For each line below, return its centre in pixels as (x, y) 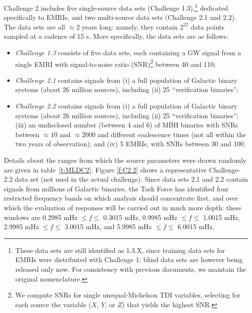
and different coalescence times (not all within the (172, 134)
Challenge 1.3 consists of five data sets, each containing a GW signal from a (128, 53)
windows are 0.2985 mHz (41, 217)
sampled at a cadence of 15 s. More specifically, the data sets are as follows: (116, 36)
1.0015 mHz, (222, 217)
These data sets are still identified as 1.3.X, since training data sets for (120, 250)
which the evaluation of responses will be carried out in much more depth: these (123, 207)
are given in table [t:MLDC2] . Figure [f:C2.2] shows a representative (105, 169)
